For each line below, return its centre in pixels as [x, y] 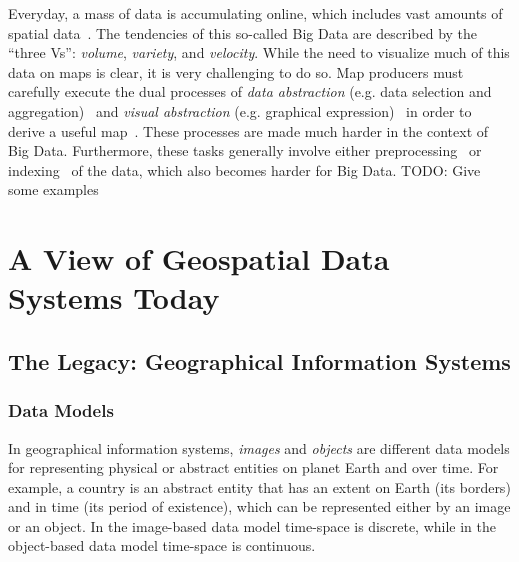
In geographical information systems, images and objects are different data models [259, 447]
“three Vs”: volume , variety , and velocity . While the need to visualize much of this [259, 52]
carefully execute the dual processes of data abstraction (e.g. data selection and [250, 91]
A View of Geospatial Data [199, 258]
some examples [53, 189]
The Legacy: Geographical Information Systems [259, 360]
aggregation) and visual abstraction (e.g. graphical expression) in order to [240, 110]
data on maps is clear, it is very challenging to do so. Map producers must [236, 71]
